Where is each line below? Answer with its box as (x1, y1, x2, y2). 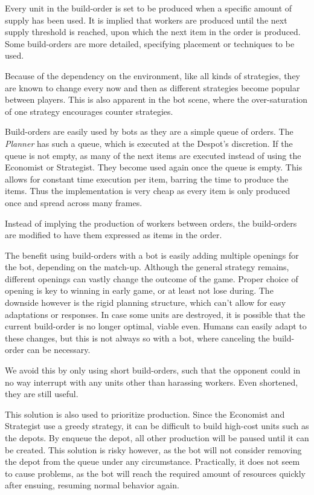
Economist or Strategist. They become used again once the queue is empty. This (5, 161, 303, 173)
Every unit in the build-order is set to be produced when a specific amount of (5, 2, 292, 14)
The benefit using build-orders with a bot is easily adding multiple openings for (5, 248, 299, 261)
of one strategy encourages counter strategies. (5, 105, 173, 117)
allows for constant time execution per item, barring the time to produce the (5, 172, 289, 185)
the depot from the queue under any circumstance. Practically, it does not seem (5, 455, 300, 468)
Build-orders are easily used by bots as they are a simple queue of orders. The (5, 125, 293, 138)
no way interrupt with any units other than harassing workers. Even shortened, (5, 375, 298, 388)
